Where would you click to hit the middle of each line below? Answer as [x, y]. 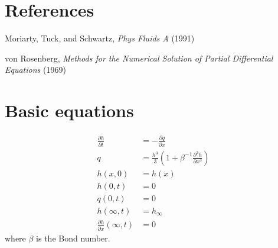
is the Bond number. [73, 238]
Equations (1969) [35, 70]
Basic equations [69, 110]
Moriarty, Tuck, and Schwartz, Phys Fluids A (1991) [100, 38]
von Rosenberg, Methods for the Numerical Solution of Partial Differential [139, 58]
